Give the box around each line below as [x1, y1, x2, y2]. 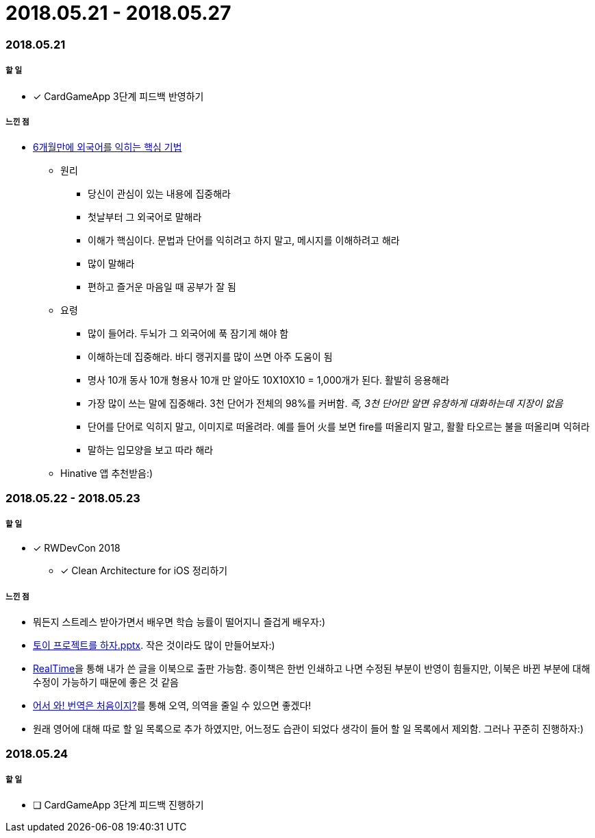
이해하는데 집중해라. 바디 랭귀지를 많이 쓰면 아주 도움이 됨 [88, 351, 333, 363]
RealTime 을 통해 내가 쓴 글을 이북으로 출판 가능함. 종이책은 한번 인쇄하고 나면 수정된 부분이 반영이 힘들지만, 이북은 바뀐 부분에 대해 [33, 663, 590, 675]
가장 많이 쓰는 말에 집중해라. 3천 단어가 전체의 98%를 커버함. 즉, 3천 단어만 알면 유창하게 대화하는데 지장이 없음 [88, 397, 564, 410]
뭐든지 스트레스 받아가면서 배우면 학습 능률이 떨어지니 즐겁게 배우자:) [33, 616, 326, 628]
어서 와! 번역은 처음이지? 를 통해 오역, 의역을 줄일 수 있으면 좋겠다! [33, 700, 312, 712]
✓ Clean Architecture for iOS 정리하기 [60, 565, 228, 577]
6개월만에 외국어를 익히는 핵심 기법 [33, 141, 182, 153]
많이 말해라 [88, 258, 135, 270]
